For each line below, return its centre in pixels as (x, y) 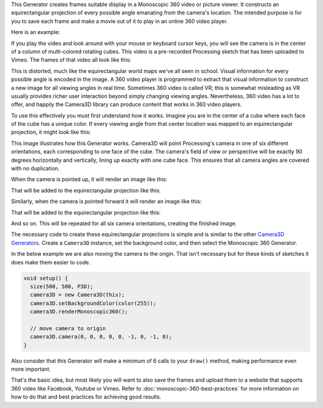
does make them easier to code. (51, 262)
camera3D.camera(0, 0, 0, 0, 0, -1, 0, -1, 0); (101, 337)
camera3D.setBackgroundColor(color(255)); (93, 303)
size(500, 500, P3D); (62, 286)
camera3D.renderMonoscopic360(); (79, 312)
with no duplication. (35, 168)
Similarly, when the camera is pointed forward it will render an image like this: (106, 201)
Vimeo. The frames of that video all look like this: (71, 60)
